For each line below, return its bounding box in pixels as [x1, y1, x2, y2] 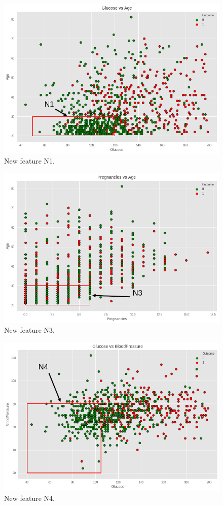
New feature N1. [4, 155, 55, 166]
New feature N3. [4, 325, 55, 335]
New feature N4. [4, 492, 55, 503]
